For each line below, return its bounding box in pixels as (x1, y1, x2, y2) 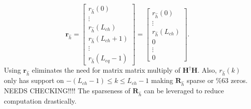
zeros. (230, 75, 248, 85)
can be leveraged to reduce (144, 85, 224, 95)
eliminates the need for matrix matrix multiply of (32, 65, 180, 75)
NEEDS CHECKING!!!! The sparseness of (4, 85, 130, 95)
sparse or (186, 75, 214, 85)
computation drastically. (4, 95, 76, 106)
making (151, 75, 174, 85)
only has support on (4, 75, 64, 85)
